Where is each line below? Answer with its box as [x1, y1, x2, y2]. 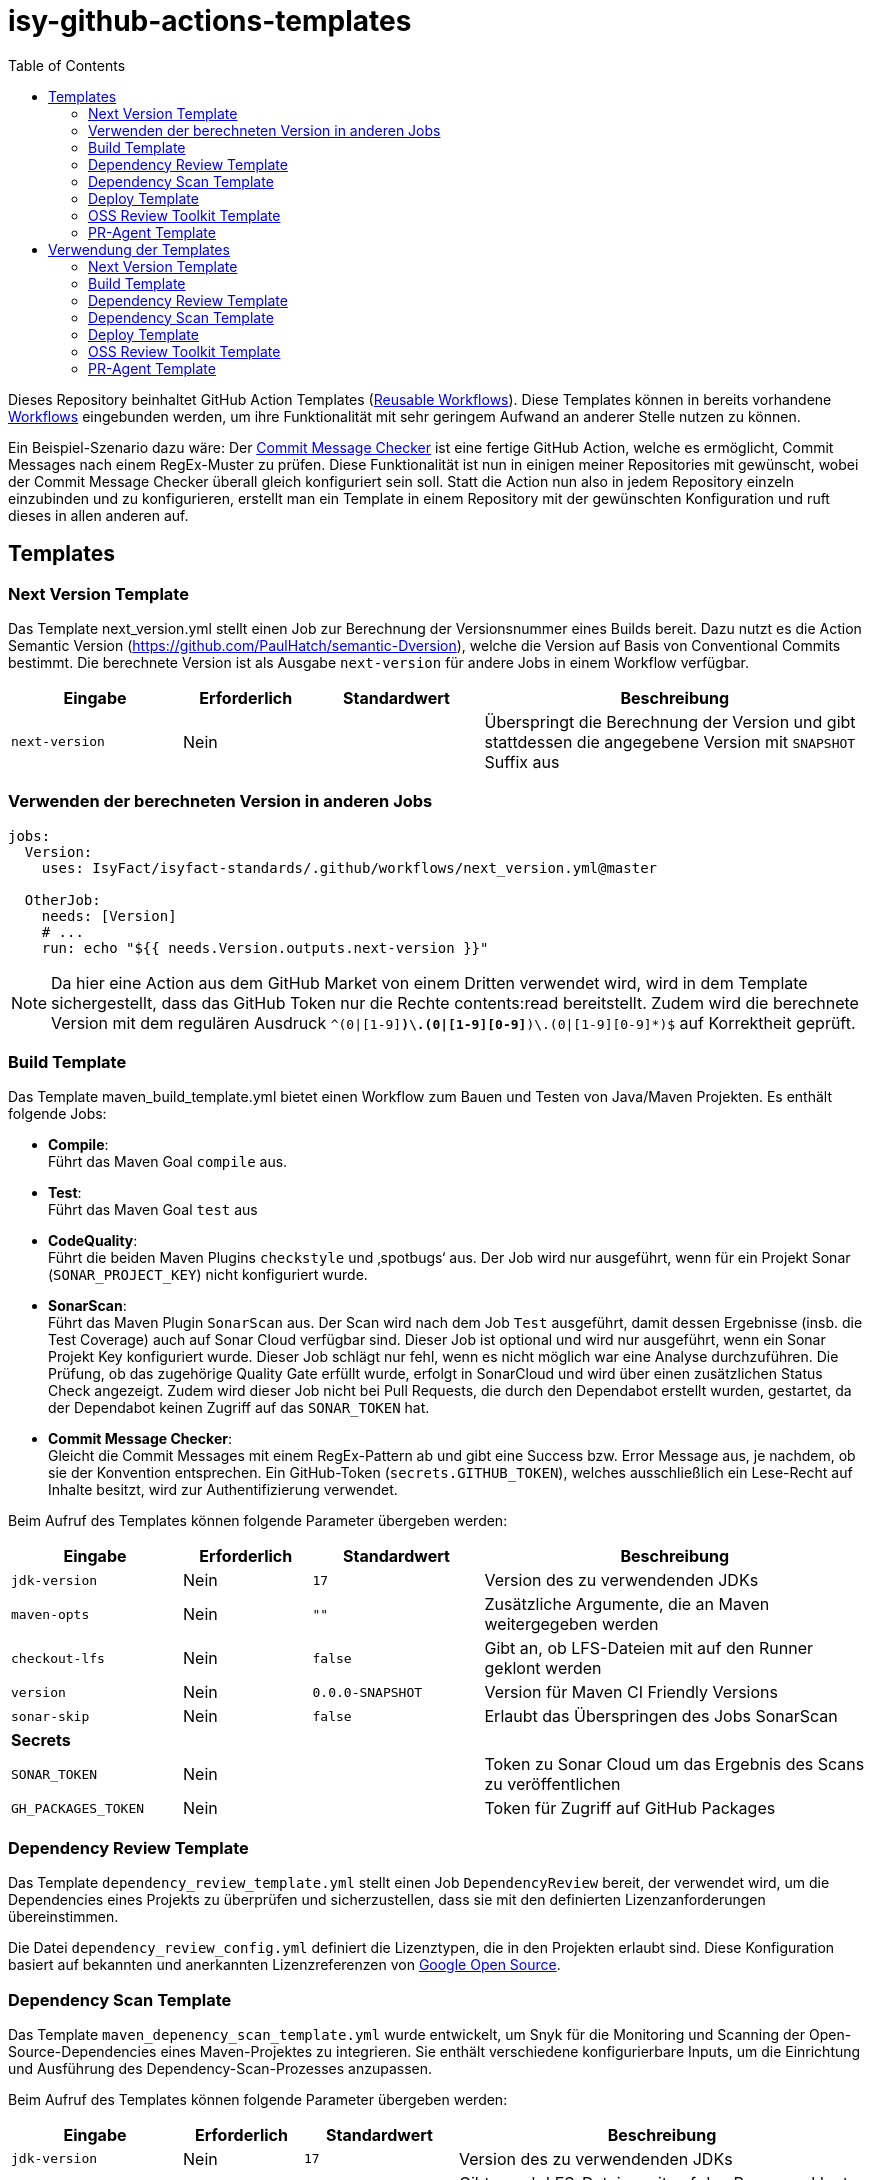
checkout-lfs [11, 1650, 105, 1666]
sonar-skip [11, 1708, 90, 1724]
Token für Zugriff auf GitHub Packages [484, 1798, 776, 1819]
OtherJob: [24, 891, 101, 908]
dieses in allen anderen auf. [8, 506, 189, 524]
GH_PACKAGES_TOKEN [11, 1800, 145, 1816]
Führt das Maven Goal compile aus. [48, 1153, 288, 1171]
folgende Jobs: [8, 1105, 107, 1123]
